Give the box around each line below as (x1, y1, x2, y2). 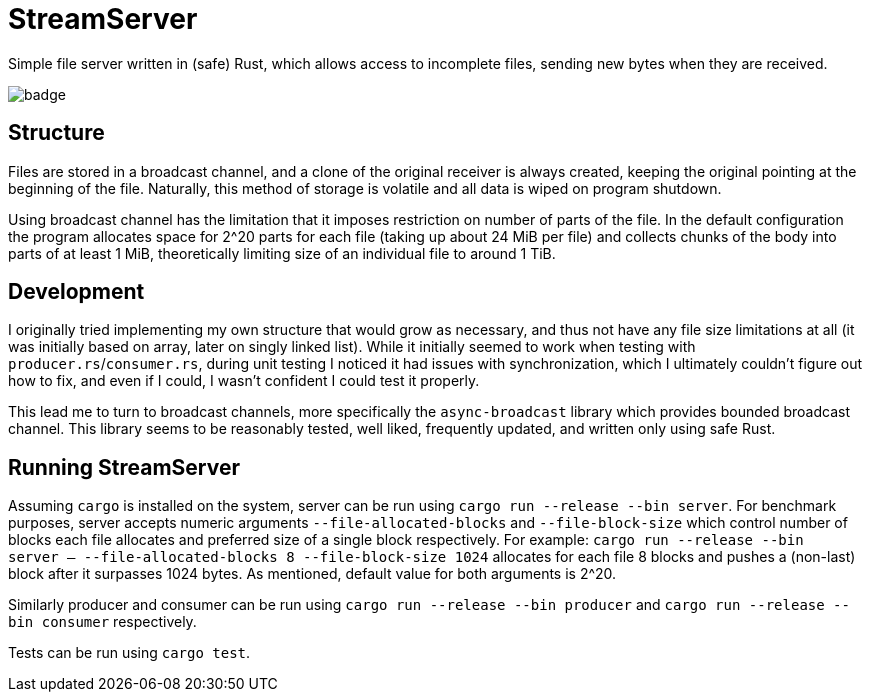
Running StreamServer (8, 454, 240, 480)
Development (8, 279, 145, 305)
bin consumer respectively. (8, 613, 197, 631)
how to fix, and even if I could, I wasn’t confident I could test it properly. (8, 372, 480, 390)
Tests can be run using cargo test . (8, 644, 251, 662)
